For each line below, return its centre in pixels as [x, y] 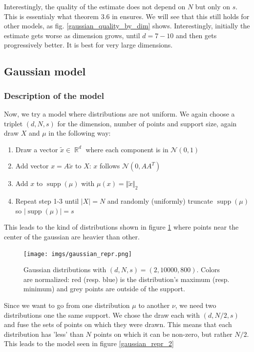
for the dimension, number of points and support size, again [147, 123]
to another [154, 305]
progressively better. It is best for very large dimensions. [88, 45]
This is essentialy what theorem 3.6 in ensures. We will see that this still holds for [127, 16]
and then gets [196, 35]
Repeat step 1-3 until [47, 201]
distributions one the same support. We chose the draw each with [102, 315]
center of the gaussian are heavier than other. [72, 236]
